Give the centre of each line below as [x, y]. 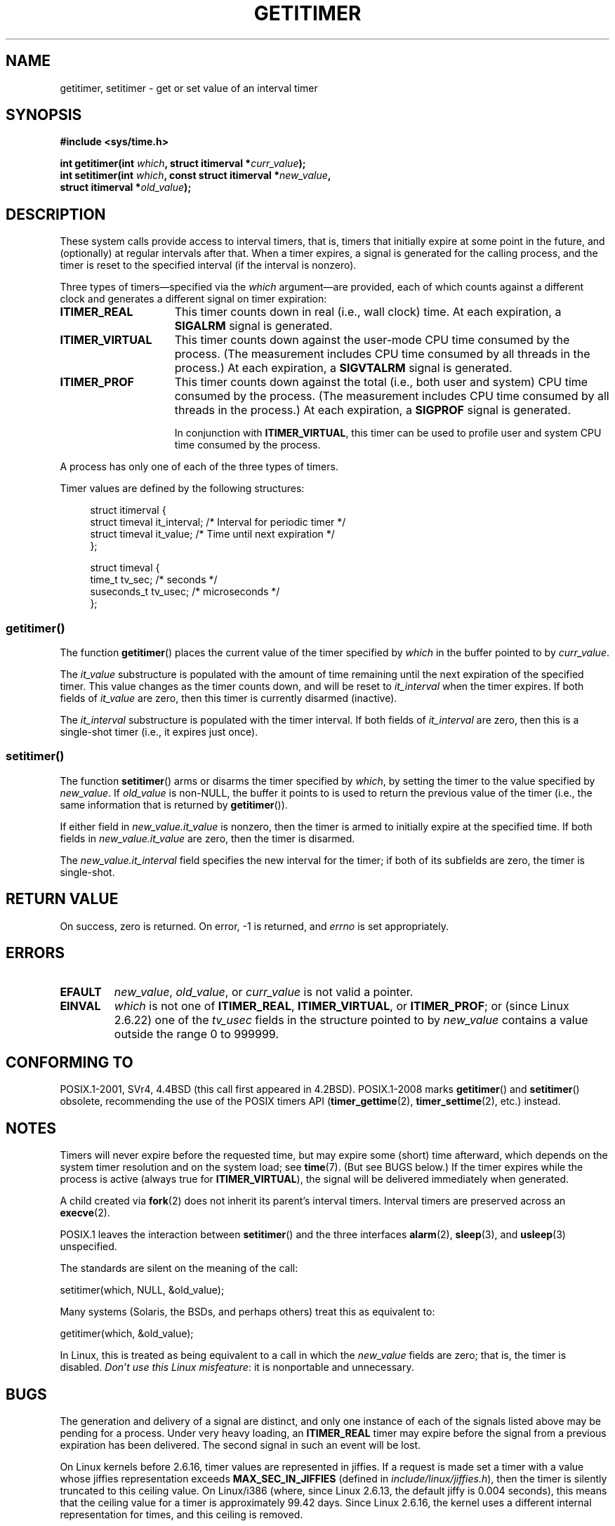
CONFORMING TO [70, 1062]
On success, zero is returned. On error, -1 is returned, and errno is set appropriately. [254, 926]
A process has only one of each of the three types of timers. [199, 467]
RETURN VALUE [62, 899]
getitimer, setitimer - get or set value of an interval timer [189, 88]
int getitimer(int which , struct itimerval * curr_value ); [183, 164]
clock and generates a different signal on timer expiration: [193, 299]
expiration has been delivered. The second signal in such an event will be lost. [240, 1445]
